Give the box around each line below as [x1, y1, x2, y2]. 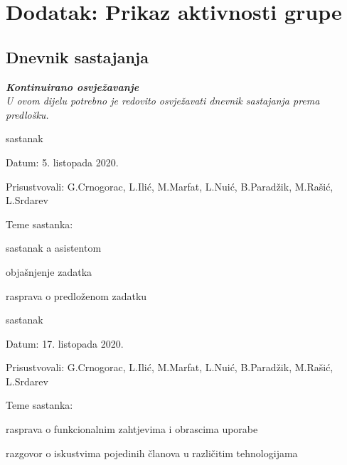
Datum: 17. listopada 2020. [6, 336, 124, 351]
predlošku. [6, 107, 49, 122]
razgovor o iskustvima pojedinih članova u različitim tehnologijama [6, 445, 298, 460]
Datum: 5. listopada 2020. [6, 154, 119, 169]
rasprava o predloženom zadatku [6, 288, 147, 303]
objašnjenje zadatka [6, 264, 92, 279]
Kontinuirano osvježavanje [6, 79, 139, 94]
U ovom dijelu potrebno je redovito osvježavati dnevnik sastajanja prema [6, 93, 320, 108]
